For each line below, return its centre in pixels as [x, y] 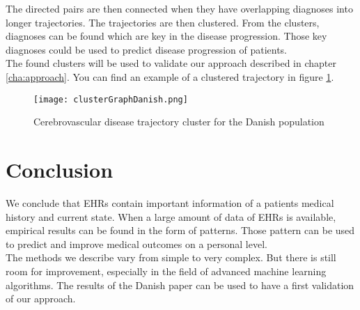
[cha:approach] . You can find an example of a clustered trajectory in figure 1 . [170, 76]
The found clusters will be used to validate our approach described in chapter [171, 63]
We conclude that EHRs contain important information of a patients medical [170, 202]
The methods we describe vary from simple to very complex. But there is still [171, 257]
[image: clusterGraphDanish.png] [111, 99]
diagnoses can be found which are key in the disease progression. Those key [166, 36]
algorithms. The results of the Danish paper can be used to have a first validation [180, 285]
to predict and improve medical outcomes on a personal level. [136, 243]
